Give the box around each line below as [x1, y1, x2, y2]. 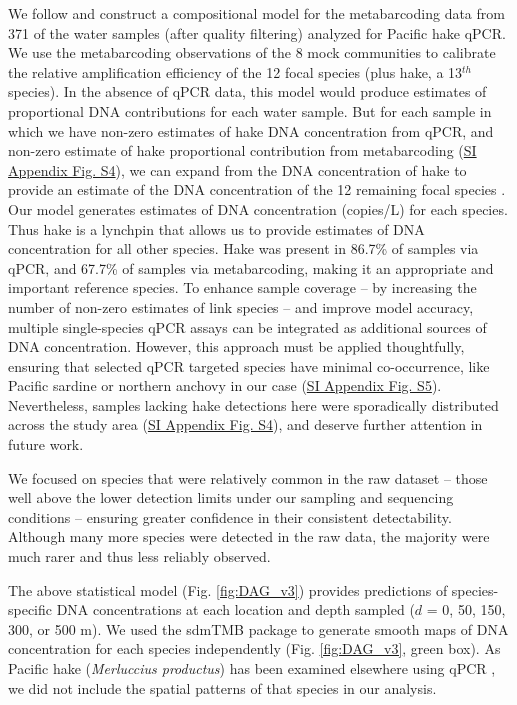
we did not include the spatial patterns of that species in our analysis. [8, 677, 437, 698]
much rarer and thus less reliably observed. [8, 546, 271, 567]
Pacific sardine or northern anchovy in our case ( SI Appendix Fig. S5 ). [8, 375, 442, 396]
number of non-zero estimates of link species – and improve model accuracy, [8, 296, 474, 317]
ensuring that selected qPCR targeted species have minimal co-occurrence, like [8, 355, 490, 376]
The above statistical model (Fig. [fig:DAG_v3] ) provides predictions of [8, 579, 448, 600]
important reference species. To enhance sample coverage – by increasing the [8, 277, 477, 298]
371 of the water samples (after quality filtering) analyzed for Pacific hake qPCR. [8, 22, 506, 43]
